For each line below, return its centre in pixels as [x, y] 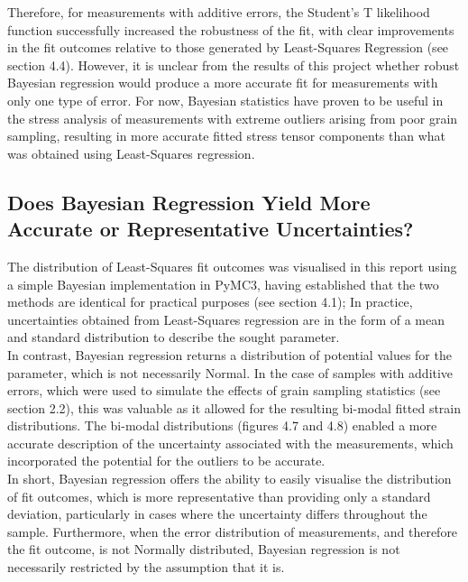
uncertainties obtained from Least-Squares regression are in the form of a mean [226, 319]
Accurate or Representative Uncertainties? [211, 229]
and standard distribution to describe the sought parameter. [174, 337]
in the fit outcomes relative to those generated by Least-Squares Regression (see [228, 47]
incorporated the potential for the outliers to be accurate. [166, 461]
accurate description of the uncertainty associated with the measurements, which [230, 443]
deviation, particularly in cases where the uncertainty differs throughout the [217, 514]
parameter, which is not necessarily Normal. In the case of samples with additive [230, 372]
